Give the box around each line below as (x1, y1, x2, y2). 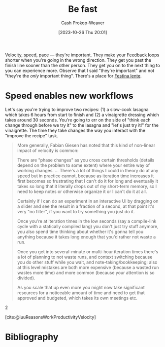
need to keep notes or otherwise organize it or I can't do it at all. (17, 189, 147, 194)
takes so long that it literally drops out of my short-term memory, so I (17, 183, 157, 189)
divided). (17, 275, 35, 281)
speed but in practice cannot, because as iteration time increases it (17, 173, 154, 179)
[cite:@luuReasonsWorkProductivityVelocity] (5, 314, 96, 320)
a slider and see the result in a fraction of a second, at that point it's (17, 203, 155, 209)
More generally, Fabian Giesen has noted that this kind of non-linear (17, 142, 156, 148)
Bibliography (5, 332, 59, 343)
